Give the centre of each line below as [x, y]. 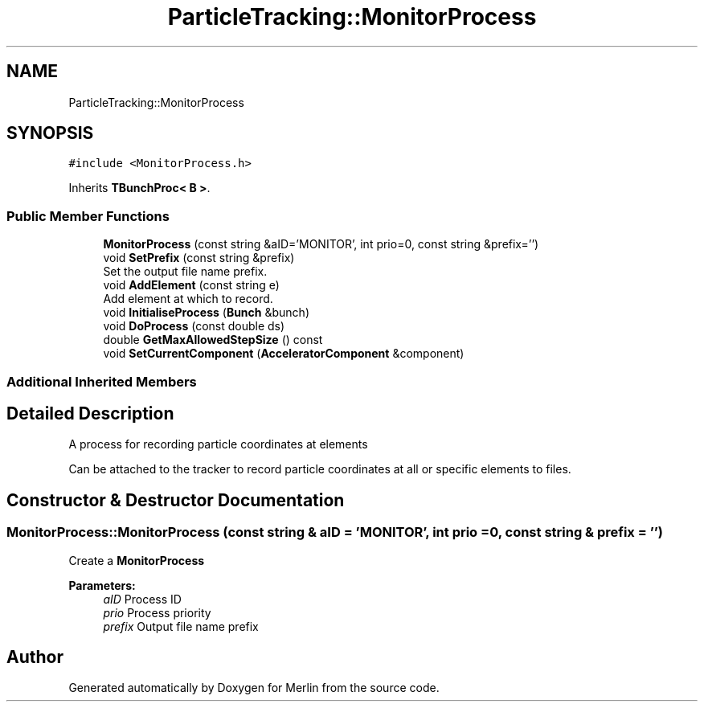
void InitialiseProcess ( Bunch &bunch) [206, 313]
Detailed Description [90, 413]
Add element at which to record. [188, 299]
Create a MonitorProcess [137, 560]
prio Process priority [157, 612]
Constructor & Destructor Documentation [176, 500]
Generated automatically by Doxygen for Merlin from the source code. [254, 688]
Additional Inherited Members [102, 381]
